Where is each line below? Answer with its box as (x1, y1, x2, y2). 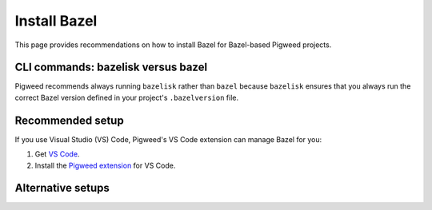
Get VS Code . (34, 149, 80, 159)
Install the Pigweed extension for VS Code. (34, 160, 176, 170)
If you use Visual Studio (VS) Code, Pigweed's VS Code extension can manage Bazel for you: (14, 134, 322, 144)
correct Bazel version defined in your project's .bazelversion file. (14, 93, 239, 102)
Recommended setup (14, 113, 124, 127)
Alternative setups (14, 181, 110, 195)
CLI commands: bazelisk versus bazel (14, 61, 208, 74)
